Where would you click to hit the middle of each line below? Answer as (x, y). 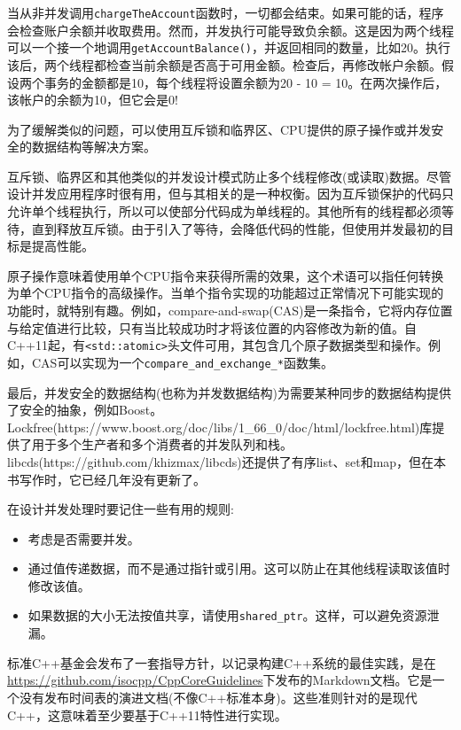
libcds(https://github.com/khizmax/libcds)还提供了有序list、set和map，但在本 (227, 461)
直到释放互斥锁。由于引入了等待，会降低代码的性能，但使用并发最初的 (236, 228)
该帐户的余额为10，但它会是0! (93, 100)
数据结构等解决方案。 (94, 147)
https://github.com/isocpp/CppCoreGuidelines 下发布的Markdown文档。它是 (220, 680)
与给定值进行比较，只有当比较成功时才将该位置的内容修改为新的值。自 (212, 327)
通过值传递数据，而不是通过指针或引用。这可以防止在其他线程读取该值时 (239, 568)
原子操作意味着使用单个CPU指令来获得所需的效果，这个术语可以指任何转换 (226, 275)
